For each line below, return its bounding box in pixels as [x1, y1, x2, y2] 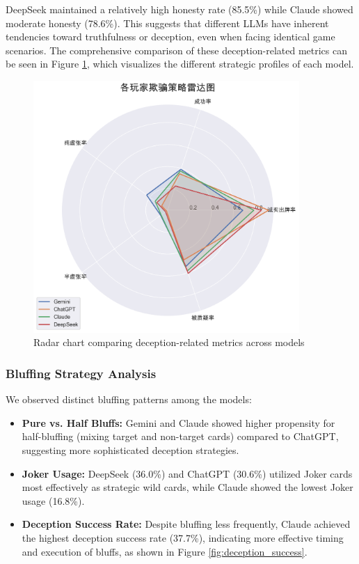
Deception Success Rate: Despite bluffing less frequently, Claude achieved [22, 517, 351, 531]
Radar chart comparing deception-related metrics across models [33, 335, 305, 350]
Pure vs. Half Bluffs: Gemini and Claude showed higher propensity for [22, 415, 335, 430]
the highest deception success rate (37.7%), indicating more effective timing [22, 530, 344, 545]
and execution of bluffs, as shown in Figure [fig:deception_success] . [22, 544, 308, 558]
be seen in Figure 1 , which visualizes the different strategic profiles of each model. [6, 56, 354, 71]
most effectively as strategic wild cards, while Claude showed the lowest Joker [22, 480, 353, 494]
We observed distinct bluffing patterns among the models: [6, 392, 252, 407]
